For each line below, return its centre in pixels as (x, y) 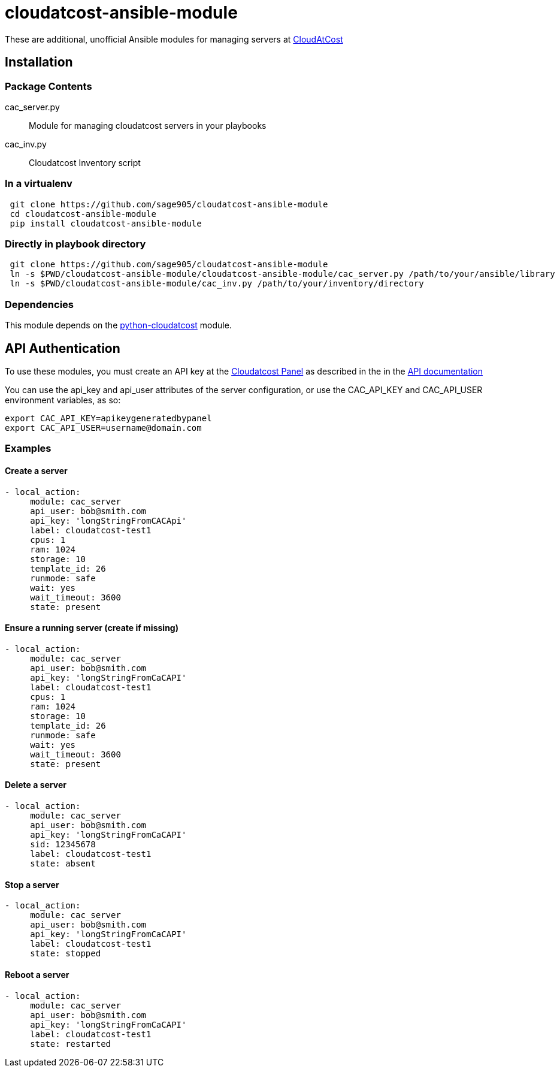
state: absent (63, 864)
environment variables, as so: (63, 400)
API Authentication (63, 348)
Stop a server (32, 884)
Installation (39, 62)
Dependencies (40, 304)
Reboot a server (37, 974)
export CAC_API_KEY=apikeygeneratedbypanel (108, 419)
